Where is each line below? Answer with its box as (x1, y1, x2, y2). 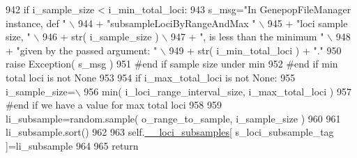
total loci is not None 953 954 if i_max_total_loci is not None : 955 (6, 70, 296, 84)
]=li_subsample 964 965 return (6, 138, 139, 152)
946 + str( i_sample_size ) (42, 29, 159, 44)
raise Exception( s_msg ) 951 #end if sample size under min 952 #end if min (6, 56, 338, 71)
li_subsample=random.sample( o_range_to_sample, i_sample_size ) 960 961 (6, 111, 341, 125)
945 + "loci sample (267, 15, 348, 30)
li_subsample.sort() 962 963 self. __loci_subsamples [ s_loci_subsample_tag (6, 125, 334, 139)
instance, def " (6, 15, 66, 30)
